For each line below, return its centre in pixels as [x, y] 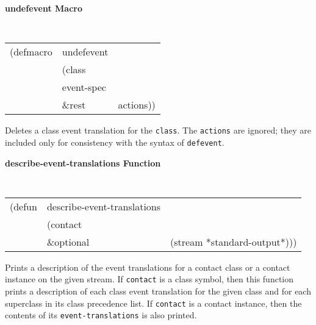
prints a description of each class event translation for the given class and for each [158, 291]
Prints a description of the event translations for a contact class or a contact [148, 267]
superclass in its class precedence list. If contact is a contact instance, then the [153, 303]
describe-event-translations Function [83, 162]
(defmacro [31, 52]
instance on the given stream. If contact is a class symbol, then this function [149, 279]
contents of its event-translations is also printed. [101, 315]
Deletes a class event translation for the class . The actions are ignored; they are [158, 130]
